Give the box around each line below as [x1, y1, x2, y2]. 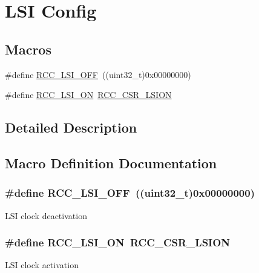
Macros [5, 39, 51, 58]
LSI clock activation [5, 258, 79, 271]
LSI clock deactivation [5, 209, 87, 222]
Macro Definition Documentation [5, 153, 217, 172]
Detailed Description [5, 118, 137, 137]
